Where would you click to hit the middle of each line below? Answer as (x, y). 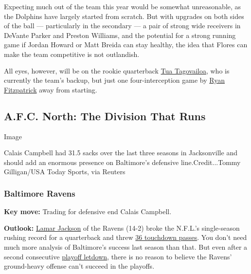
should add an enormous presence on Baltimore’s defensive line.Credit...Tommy (122, 162)
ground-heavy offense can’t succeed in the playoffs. (79, 266)
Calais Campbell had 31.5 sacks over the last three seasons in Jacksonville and (121, 153)
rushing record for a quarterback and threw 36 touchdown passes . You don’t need (125, 237)
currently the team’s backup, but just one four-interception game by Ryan (114, 80)
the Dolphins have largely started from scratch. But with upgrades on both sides (124, 16)
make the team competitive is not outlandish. (72, 54)
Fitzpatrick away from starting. (51, 89)
